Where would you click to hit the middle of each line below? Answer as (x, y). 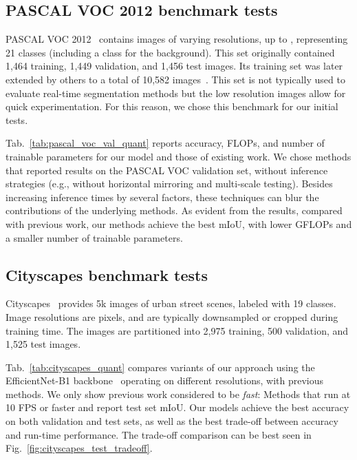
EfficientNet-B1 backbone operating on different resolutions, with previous (165, 380)
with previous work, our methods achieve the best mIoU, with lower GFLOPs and (179, 223)
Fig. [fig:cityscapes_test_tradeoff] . (79, 448)
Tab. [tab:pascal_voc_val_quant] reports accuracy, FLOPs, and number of (165, 143)
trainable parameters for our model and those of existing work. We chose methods (178, 156)
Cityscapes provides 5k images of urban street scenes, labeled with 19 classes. (171, 303)
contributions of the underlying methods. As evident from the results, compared (174, 210)
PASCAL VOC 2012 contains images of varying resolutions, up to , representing (177, 39)
